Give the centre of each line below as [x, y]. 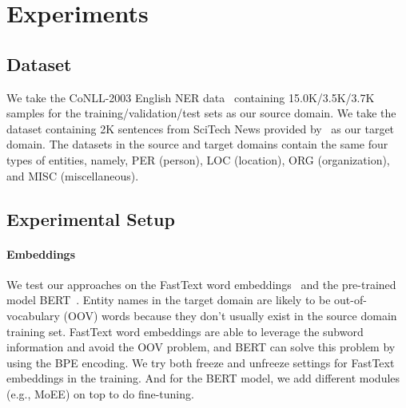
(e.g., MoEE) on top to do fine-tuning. [100, 393]
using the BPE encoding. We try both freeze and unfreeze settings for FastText [201, 362]
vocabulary [33, 315]
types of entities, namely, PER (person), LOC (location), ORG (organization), [198, 159]
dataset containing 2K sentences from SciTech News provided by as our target [201, 128]
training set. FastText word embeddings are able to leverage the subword [185, 331]
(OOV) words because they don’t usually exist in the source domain [230, 315]
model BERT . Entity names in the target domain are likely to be [169, 300]
